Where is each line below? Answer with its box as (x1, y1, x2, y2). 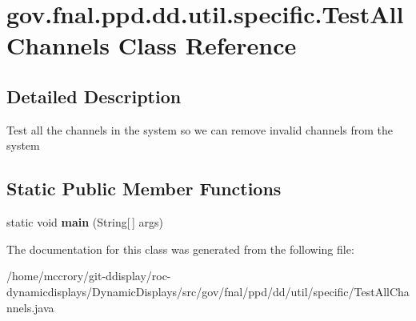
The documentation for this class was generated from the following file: (6, 240, 354, 257)
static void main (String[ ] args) (6, 214, 163, 231)
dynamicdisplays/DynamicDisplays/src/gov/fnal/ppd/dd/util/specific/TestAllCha (6, 283, 410, 299)
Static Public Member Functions (6, 176, 282, 201)
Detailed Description (6, 83, 182, 108)
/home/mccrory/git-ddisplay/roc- (6, 267, 171, 284)
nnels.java (6, 299, 54, 315)
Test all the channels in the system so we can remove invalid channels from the (6, 121, 394, 138)
